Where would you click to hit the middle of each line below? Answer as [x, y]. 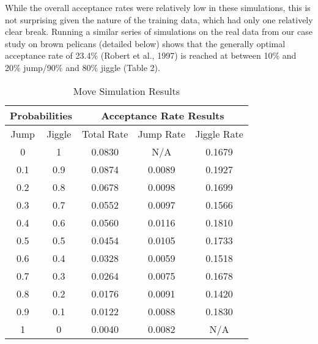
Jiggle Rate [219, 133]
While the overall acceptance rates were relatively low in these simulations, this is [158, 7]
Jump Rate [162, 133]
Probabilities [41, 115]
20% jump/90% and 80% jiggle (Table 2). [83, 67]
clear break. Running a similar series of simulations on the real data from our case [159, 32]
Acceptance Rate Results [163, 115]
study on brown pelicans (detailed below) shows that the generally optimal [145, 43]
